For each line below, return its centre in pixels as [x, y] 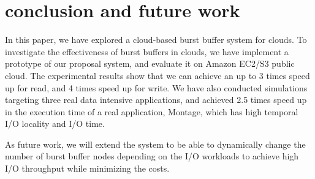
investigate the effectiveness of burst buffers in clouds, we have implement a [147, 51]
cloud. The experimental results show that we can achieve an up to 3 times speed [157, 75]
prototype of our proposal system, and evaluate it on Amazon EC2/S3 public [150, 63]
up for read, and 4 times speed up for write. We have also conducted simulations [156, 87]
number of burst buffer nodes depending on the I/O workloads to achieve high [152, 156]
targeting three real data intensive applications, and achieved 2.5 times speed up [156, 100]
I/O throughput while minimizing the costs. [87, 168]
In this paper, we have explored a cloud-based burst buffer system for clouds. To [156, 40]
